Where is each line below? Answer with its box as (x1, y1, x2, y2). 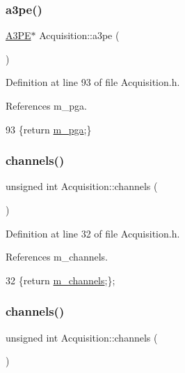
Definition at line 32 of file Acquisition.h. (6, 226, 180, 240)
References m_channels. (6, 249, 108, 264)
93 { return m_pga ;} (6, 122, 92, 136)
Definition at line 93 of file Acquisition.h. (6, 75, 180, 89)
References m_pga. (6, 98, 87, 112)
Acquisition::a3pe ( (39, 28, 120, 43)
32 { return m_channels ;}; (6, 272, 115, 287)
